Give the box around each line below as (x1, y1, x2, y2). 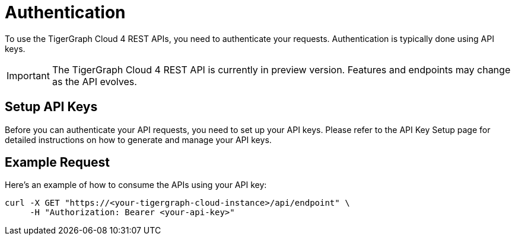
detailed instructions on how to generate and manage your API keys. (5, 134, 272, 145)
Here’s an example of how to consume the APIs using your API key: (5, 180, 267, 190)
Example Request (5, 155, 110, 170)
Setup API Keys (5, 99, 98, 115)
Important (7, 69, 50, 82)
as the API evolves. (52, 75, 137, 87)
